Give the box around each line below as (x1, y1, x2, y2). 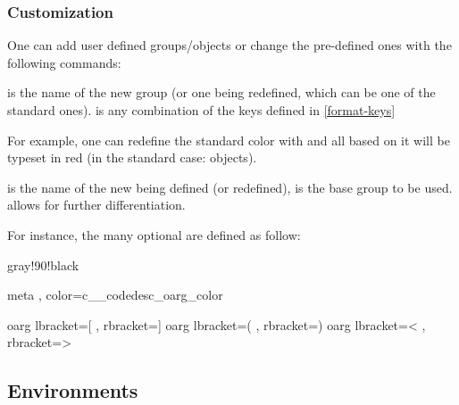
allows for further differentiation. (7, 195, 186, 214)
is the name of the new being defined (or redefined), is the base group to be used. (7, 178, 453, 196)
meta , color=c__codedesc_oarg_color (7, 285, 223, 304)
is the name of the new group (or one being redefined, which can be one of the (7, 83, 436, 102)
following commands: (7, 53, 121, 71)
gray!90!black (7, 255, 79, 274)
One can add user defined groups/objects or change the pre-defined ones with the (7, 36, 452, 54)
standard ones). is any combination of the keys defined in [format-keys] (7, 101, 396, 119)
